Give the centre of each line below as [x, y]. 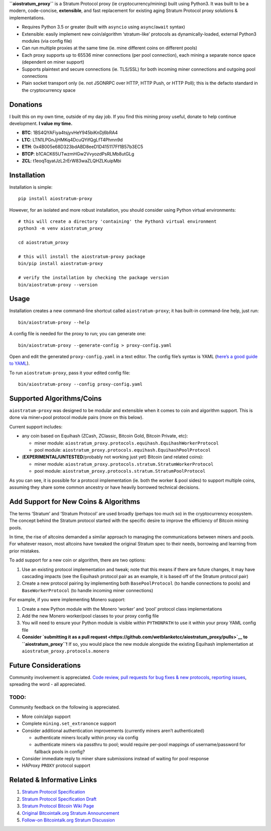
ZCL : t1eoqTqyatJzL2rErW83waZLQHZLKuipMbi [72, 161]
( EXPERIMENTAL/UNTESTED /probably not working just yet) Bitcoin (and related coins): [113, 457]
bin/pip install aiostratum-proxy [60, 264]
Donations [26, 105]
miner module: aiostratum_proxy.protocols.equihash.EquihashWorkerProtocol [127, 443]
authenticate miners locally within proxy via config [86, 737]
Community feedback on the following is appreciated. [65, 707]
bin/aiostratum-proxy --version [58, 285]
